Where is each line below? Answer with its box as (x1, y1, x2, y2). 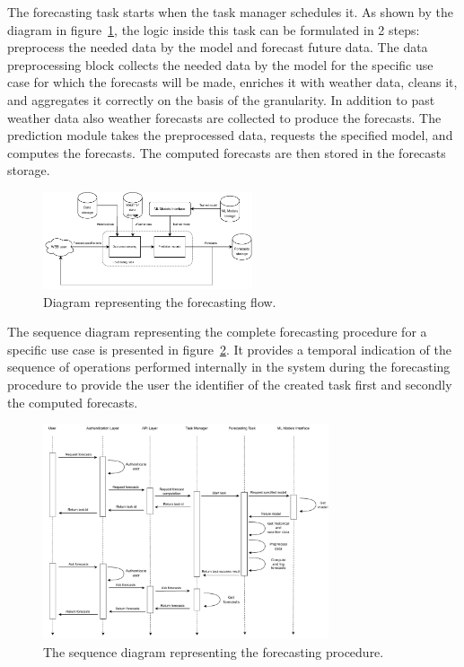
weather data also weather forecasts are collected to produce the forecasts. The (7, 108, 442, 127)
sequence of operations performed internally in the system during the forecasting (7, 357, 451, 376)
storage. (7, 161, 50, 180)
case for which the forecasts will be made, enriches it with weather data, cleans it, (7, 73, 458, 92)
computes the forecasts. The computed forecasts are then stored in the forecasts (7, 143, 446, 162)
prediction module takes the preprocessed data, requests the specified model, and (7, 126, 453, 145)
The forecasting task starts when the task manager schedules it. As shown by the (7, 3, 453, 21)
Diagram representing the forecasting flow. (43, 292, 276, 311)
